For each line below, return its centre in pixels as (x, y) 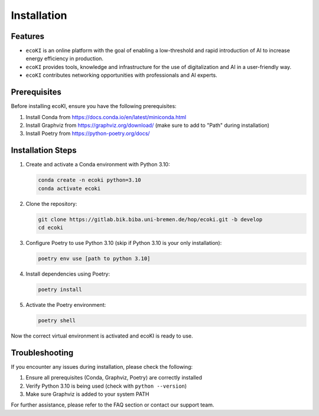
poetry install (60, 289)
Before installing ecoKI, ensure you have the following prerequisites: (94, 106)
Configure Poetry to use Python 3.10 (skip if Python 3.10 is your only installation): (124, 243)
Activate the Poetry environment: (66, 304)
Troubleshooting (42, 353)
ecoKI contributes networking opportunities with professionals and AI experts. (122, 75)
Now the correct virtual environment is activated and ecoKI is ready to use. (102, 336)
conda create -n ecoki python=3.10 (89, 180)
